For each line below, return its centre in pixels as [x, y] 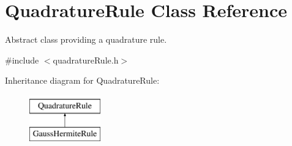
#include [22, 60]
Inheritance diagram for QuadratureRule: [82, 80]
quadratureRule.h [86, 60]
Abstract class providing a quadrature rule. [86, 39]
